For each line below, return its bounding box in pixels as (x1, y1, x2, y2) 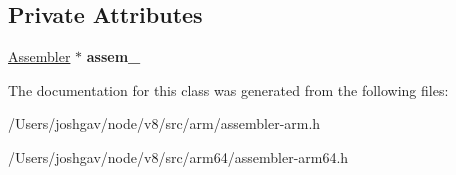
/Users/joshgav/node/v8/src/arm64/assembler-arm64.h (8, 146, 349, 167)
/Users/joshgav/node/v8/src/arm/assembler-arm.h (8, 113, 321, 134)
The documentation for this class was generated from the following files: (8, 79, 449, 100)
